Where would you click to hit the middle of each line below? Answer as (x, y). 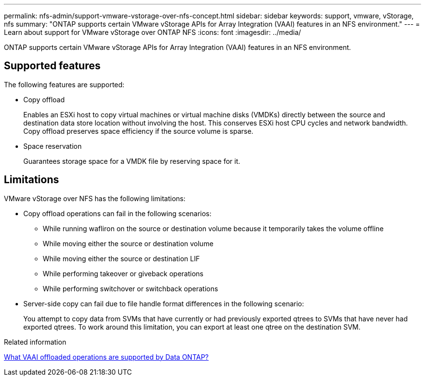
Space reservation (53, 146)
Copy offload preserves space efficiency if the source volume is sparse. (139, 131)
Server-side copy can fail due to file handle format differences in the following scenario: (164, 303)
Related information (35, 342)
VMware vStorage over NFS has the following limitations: (95, 198)
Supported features (52, 66)
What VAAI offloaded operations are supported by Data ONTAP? (106, 357)
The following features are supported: (64, 84)
